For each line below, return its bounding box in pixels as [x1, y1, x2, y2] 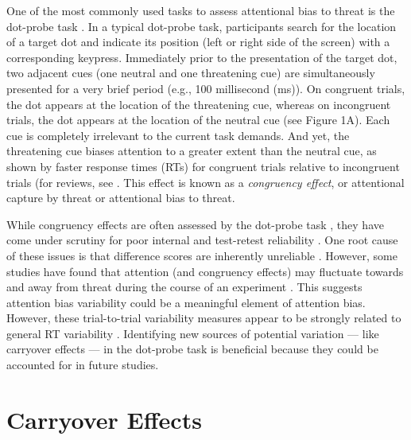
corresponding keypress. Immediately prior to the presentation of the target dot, [6, 49, 397, 65]
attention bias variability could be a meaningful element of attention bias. [6, 294, 366, 310]
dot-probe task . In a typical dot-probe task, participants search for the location [6, 18, 397, 34]
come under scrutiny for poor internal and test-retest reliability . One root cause [6, 232, 398, 248]
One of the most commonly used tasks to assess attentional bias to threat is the [6, 2, 395, 18]
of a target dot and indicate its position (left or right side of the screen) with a [6, 33, 390, 50]
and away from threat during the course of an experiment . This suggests [6, 278, 363, 295]
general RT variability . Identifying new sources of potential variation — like [6, 325, 379, 341]
